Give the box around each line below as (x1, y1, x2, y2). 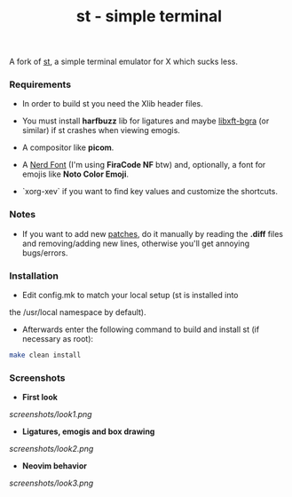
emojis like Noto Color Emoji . (21, 169, 129, 179)
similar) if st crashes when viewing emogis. (21, 125, 180, 136)
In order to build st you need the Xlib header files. (21, 99, 204, 109)
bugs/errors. (21, 247, 68, 258)
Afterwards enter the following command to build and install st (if (21, 324, 260, 335)
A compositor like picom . (21, 142, 114, 153)
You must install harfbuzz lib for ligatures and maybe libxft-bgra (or (21, 115, 270, 126)
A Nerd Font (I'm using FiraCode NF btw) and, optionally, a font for (21, 160, 266, 170)
